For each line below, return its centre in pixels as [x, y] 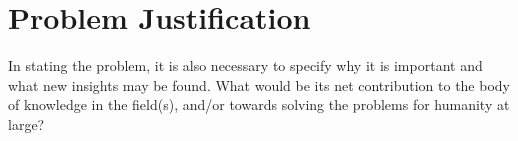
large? [26, 123]
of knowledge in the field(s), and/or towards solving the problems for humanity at [259, 104]
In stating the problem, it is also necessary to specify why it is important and [245, 65]
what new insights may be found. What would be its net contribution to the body [259, 84]
